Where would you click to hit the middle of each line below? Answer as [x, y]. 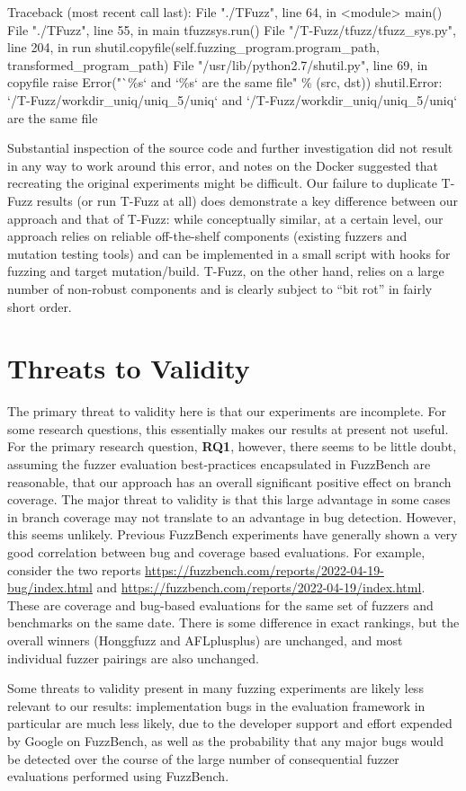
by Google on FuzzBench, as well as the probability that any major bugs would [225, 740]
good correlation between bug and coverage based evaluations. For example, [216, 551]
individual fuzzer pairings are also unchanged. [133, 658]
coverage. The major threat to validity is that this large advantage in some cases [229, 499]
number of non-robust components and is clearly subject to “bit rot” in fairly [220, 288]
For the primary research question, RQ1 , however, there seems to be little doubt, [232, 446]
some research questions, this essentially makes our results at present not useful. [228, 428]
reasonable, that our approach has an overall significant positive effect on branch [229, 481]
